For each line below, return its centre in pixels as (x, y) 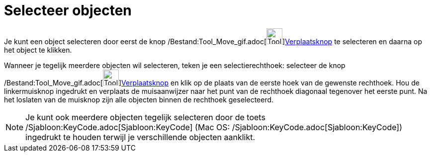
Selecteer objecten (68, 10)
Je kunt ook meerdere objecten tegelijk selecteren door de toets (145, 117)
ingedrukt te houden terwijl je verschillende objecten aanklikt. (140, 137)
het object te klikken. (38, 50)
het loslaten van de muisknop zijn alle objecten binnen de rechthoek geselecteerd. (139, 99)
